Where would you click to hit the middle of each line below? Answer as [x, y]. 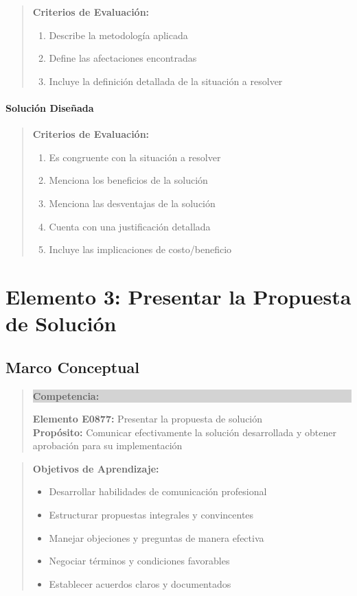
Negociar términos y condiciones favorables [139, 561]
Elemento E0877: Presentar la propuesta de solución [148, 419]
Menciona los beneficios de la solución [128, 180]
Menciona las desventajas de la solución [132, 203]
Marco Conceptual [72, 367]
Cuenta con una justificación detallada [130, 226]
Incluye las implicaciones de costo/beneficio [140, 249]
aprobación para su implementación [107, 445]
